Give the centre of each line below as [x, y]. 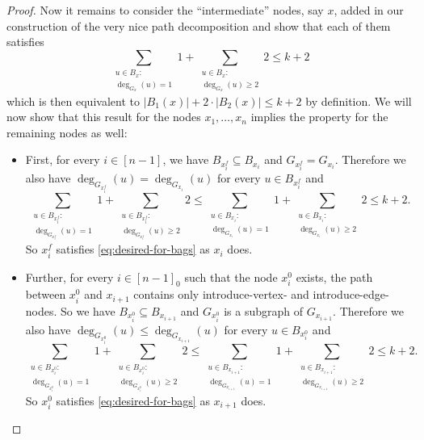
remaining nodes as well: [67, 132]
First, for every [63, 159]
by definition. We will [359, 101]
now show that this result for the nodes [104, 117]
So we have [88, 310]
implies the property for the [319, 117]
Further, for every [69, 277]
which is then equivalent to [73, 101]
